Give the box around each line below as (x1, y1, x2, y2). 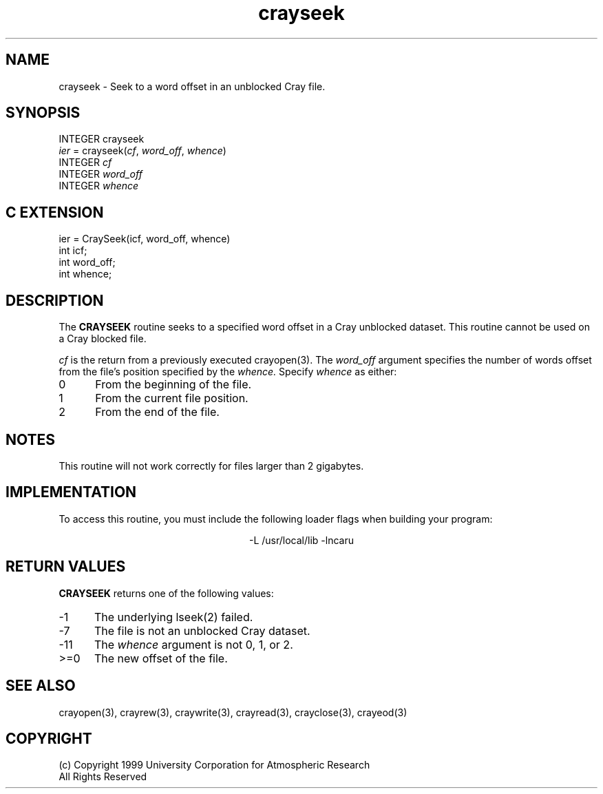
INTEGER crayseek (59, 133, 145, 145)
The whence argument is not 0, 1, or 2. (94, 637, 293, 651)
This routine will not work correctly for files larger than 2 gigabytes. (59, 459, 364, 472)
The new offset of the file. (94, 651, 228, 665)
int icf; (59, 244, 87, 257)
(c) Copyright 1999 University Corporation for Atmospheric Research (59, 759, 370, 771)
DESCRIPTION (6, 291, 104, 309)
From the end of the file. (95, 405, 220, 419)
